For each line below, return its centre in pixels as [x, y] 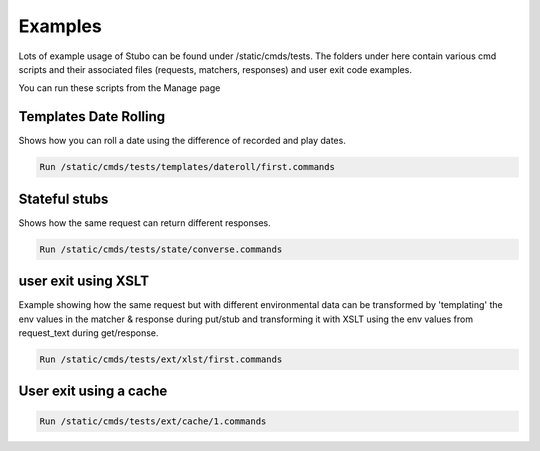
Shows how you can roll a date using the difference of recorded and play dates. [182, 141]
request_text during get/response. [88, 332]
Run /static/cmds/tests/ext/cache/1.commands [153, 421]
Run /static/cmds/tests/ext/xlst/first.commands [161, 359]
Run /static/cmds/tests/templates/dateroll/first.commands [187, 167]
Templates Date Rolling [92, 116]
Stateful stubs [63, 198]
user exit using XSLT [84, 281]
